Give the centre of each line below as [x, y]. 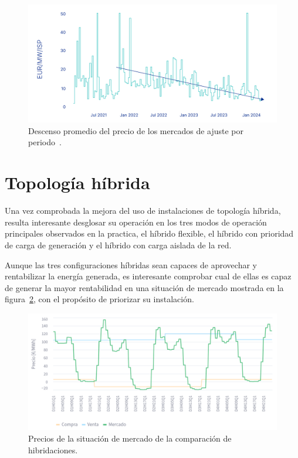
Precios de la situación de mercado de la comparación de [130, 438]
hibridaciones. [53, 450]
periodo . [45, 142]
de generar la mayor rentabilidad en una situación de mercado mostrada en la [144, 287]
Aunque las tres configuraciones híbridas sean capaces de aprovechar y [131, 264]
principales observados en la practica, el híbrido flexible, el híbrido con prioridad [149, 233]
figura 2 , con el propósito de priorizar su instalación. [99, 299]
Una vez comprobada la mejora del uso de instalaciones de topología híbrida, [143, 211]
